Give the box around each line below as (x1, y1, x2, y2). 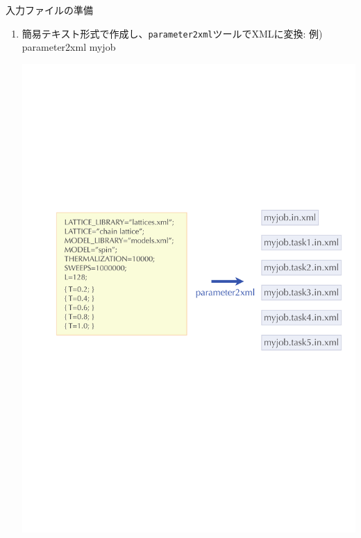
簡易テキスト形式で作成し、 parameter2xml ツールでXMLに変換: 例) (22, 26, 323, 40)
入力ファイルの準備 (6, 3, 93, 17)
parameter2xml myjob (22, 40, 116, 54)
